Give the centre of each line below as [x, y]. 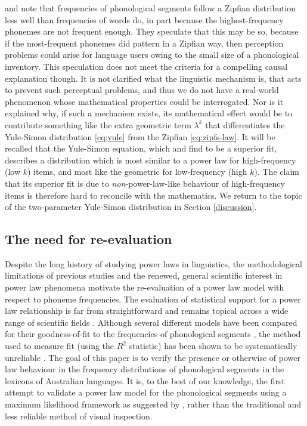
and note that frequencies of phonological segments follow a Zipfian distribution [151, 8]
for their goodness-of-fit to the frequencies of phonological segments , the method [153, 334]
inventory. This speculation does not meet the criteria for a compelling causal [146, 66]
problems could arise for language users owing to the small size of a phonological [152, 55]
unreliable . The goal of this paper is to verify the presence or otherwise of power [153, 357]
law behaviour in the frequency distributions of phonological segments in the [145, 369]
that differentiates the [245, 124]
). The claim [277, 172]
